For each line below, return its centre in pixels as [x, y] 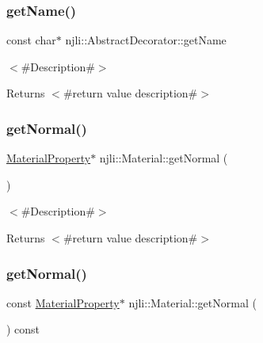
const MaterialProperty [63, 302]
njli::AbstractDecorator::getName [146, 40]
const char [31, 40]
